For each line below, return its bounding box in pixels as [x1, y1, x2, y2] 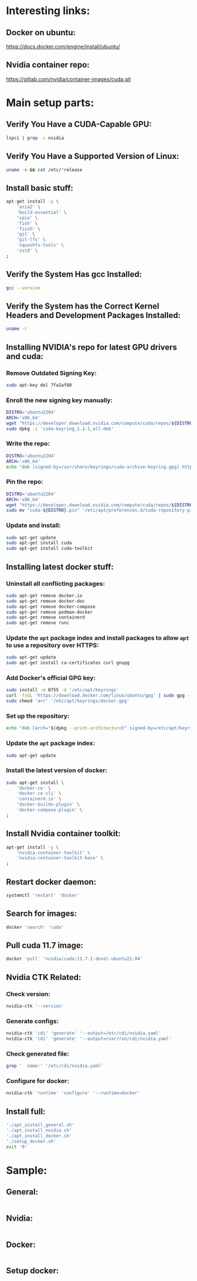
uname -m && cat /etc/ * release [6, 167, 83, 173]
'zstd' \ [16, 248, 38, 254]
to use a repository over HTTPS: [6, 641, 99, 650]
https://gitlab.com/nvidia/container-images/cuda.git [6, 75, 131, 83]
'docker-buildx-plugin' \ [16, 802, 80, 807]
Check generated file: [6, 1049, 69, 1057]
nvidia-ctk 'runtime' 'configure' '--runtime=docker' [6, 1090, 141, 1096]
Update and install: [6, 521, 62, 529]
